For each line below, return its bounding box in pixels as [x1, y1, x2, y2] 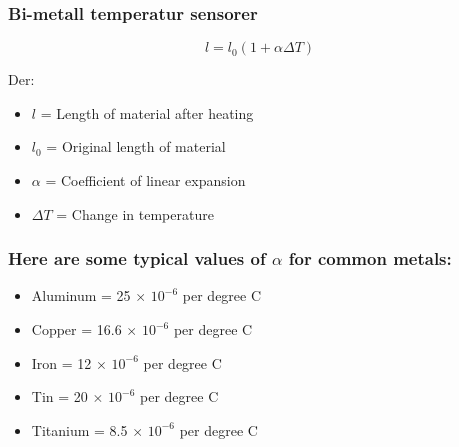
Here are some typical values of [8, 246, 266, 271]
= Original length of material [46, 136, 226, 157]
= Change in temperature [56, 203, 214, 224]
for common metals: [288, 246, 452, 271]
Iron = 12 [31, 352, 92, 373]
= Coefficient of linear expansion [45, 170, 246, 190]
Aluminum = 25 [31, 285, 131, 306]
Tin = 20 [31, 386, 88, 407]
